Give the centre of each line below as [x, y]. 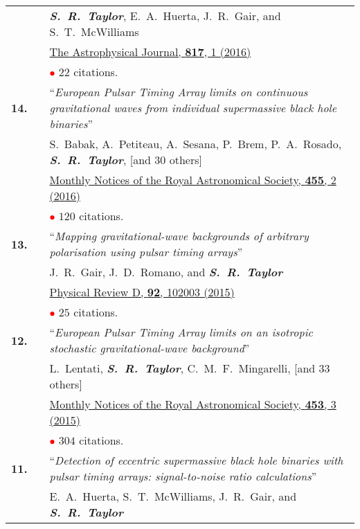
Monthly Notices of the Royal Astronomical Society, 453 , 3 [193, 404]
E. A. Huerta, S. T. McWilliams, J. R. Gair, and [173, 496]
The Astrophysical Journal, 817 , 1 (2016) [150, 52]
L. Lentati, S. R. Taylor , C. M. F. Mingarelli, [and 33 [190, 368]
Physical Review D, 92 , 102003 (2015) [142, 292]
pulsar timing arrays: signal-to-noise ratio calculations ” [183, 476]
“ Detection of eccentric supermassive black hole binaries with [196, 460]
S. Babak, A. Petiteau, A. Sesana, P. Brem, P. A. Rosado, [196, 144]
